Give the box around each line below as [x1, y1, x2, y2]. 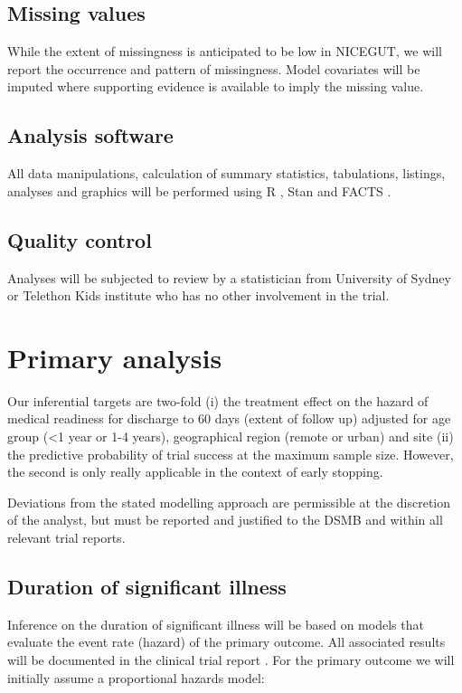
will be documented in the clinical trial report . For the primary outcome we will [7, 650, 455, 669]
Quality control [7, 225, 152, 253]
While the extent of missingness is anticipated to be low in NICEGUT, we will [7, 42, 442, 61]
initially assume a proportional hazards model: [7, 668, 265, 687]
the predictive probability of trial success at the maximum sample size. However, [7, 444, 454, 463]
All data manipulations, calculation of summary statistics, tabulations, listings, [7, 164, 446, 183]
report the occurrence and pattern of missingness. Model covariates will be [7, 59, 420, 78]
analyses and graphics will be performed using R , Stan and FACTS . [7, 181, 391, 200]
